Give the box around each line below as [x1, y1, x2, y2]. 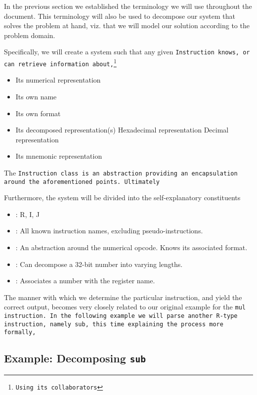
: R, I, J [15, 209, 40, 219]
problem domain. [4, 30, 55, 40]
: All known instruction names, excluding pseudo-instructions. [15, 225, 203, 236]
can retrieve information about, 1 [4, 57, 117, 68]
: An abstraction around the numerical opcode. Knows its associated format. [15, 242, 248, 252]
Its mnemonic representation [15, 151, 102, 161]
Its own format [15, 108, 61, 118]
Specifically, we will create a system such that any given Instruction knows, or [4, 46, 250, 57]
